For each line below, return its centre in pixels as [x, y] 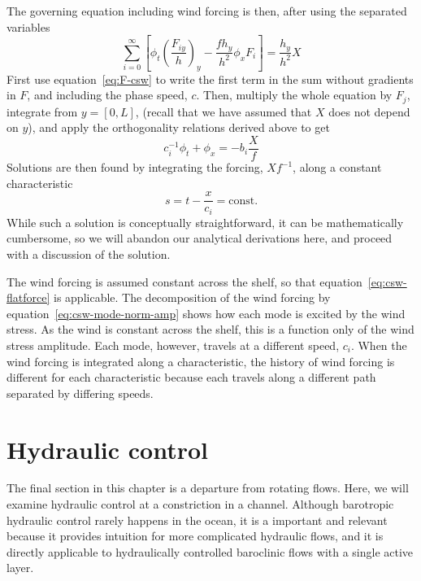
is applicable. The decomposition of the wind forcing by [192, 297]
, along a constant [337, 167]
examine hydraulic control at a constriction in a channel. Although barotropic [200, 504]
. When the [379, 345]
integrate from [42, 111]
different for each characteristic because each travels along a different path [191, 377]
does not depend [369, 111]
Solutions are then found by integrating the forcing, [135, 167]
